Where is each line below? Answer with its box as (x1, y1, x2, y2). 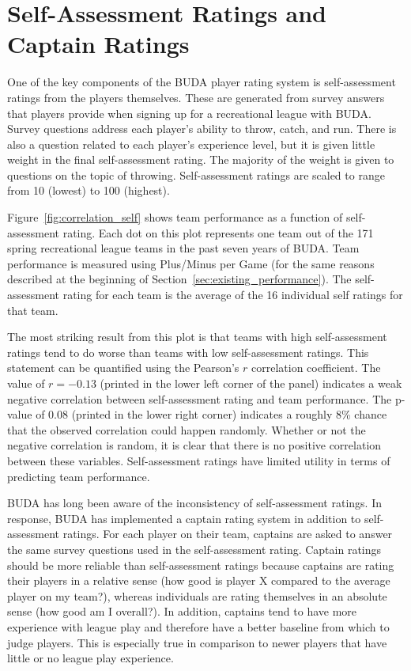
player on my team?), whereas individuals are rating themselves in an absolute (7, 587, 387, 604)
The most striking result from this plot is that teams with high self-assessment (7, 328, 387, 345)
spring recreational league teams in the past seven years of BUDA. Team (7, 240, 360, 256)
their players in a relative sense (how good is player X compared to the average (7, 572, 390, 589)
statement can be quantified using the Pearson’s (7, 359, 239, 376)
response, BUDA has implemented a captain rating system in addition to (7, 510, 361, 526)
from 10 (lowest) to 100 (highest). (7, 182, 170, 199)
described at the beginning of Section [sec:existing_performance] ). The (7, 271, 352, 287)
